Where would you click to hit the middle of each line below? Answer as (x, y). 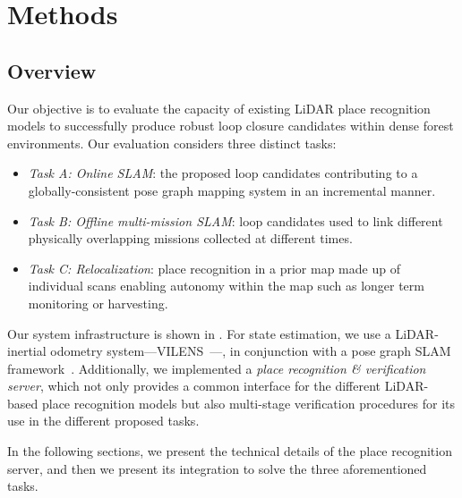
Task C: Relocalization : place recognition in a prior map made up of (214, 268)
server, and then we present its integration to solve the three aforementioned (217, 468)
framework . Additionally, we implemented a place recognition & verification (217, 368)
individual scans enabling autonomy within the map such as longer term (226, 286)
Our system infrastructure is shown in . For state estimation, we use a (199, 333)
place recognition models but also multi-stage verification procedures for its (248, 403)
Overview (52, 70)
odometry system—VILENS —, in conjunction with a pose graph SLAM (251, 351)
